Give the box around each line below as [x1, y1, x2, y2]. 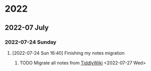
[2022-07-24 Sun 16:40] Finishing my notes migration [12, 50, 125, 56]
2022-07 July [5, 23, 49, 32]
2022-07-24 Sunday [5, 39, 57, 46]
